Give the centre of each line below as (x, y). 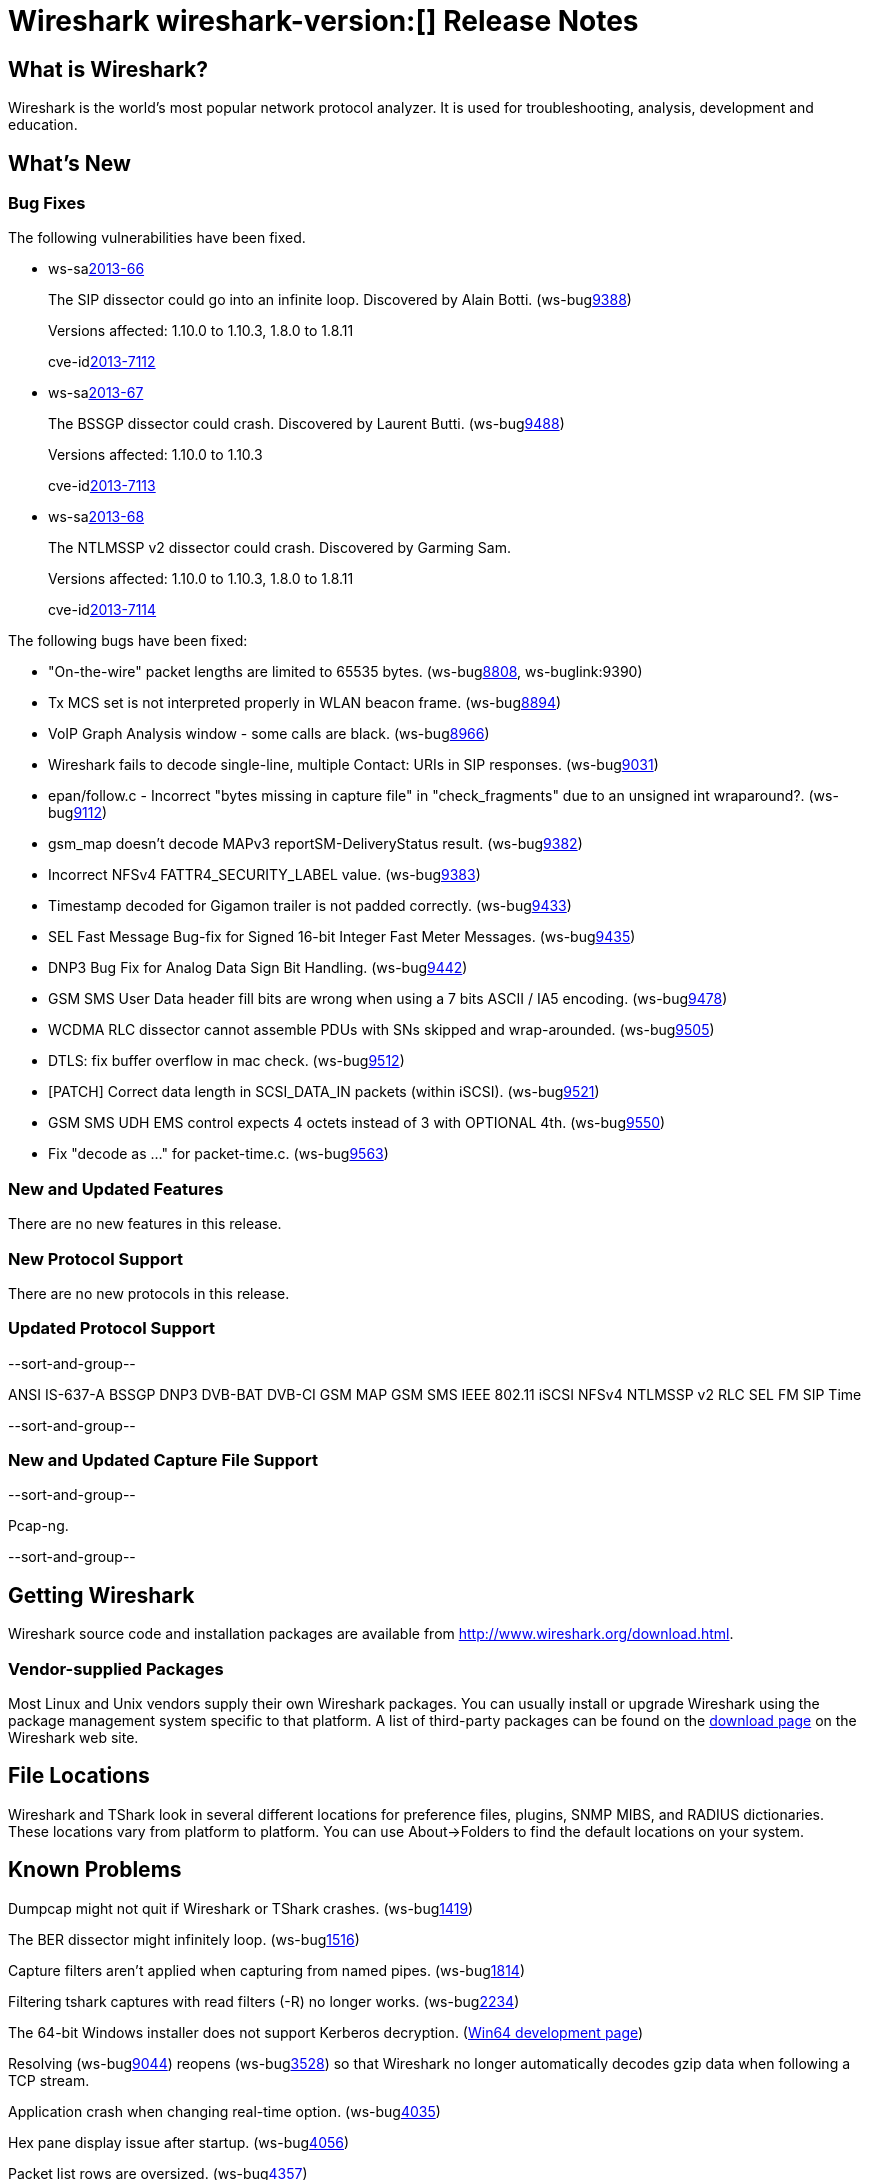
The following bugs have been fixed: (128, 641)
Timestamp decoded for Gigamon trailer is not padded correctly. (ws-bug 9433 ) (310, 906)
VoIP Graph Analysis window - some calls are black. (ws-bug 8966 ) (269, 734)
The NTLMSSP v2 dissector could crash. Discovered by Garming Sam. (279, 548)
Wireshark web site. (73, 1737)
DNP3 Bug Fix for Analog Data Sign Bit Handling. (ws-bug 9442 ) (258, 968)
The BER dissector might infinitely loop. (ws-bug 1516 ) (184, 1939)
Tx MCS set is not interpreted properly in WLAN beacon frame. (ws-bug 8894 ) (305, 703)
